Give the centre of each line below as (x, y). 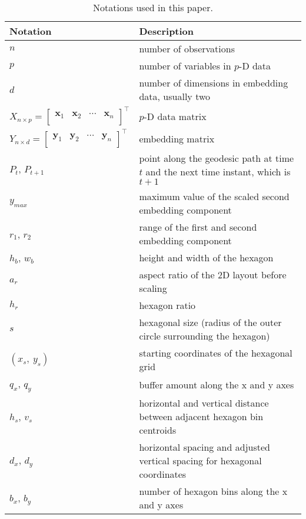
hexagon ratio (167, 305)
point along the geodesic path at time (217, 158)
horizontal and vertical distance (204, 403)
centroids (158, 430)
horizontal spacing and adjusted (204, 447)
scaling (153, 288)
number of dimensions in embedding (214, 83)
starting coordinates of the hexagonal (216, 353)
